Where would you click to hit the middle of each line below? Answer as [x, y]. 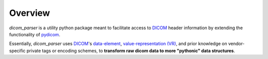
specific [17, 51]
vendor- [236, 44]
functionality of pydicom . [35, 34]
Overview [30, 13]
